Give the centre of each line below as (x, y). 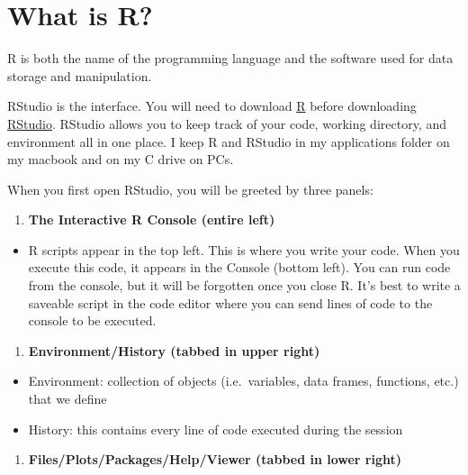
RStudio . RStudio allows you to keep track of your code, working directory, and (227, 123)
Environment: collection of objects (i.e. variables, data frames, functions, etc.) (243, 381)
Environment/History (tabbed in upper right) (174, 350)
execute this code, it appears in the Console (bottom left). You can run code (239, 267)
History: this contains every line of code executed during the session (216, 429)
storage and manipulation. (80, 75)
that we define (67, 399)
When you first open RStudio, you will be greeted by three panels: (190, 189)
